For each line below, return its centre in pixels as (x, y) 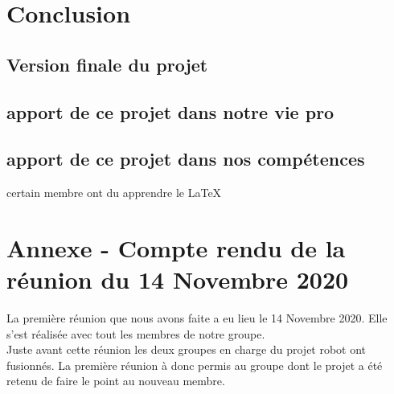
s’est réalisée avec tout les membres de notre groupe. (136, 333)
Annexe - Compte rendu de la (176, 247)
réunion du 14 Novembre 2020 (178, 279)
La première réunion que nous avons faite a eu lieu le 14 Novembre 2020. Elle (197, 318)
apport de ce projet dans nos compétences (186, 159)
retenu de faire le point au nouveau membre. (116, 381)
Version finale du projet (107, 64)
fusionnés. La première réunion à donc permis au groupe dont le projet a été (195, 365)
